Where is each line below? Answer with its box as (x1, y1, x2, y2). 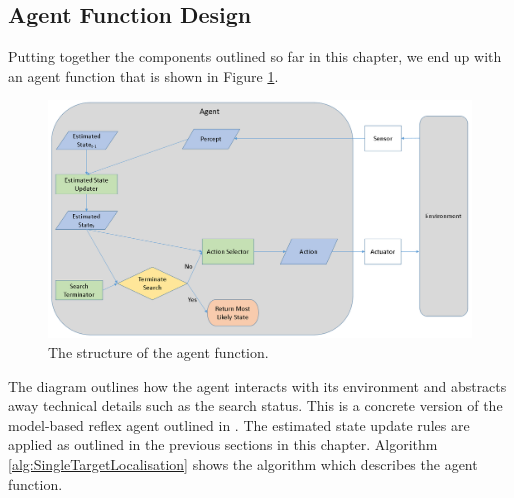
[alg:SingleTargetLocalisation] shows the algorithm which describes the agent (8, 454, 478, 475)
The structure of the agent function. (48, 342, 269, 363)
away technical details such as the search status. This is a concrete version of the (8, 395, 503, 416)
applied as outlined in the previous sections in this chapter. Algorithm (8, 434, 438, 455)
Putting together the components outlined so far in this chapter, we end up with (8, 46, 502, 67)
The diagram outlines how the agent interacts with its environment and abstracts (8, 375, 507, 396)
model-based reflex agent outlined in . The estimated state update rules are (8, 414, 470, 435)
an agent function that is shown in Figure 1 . (8, 65, 279, 86)
